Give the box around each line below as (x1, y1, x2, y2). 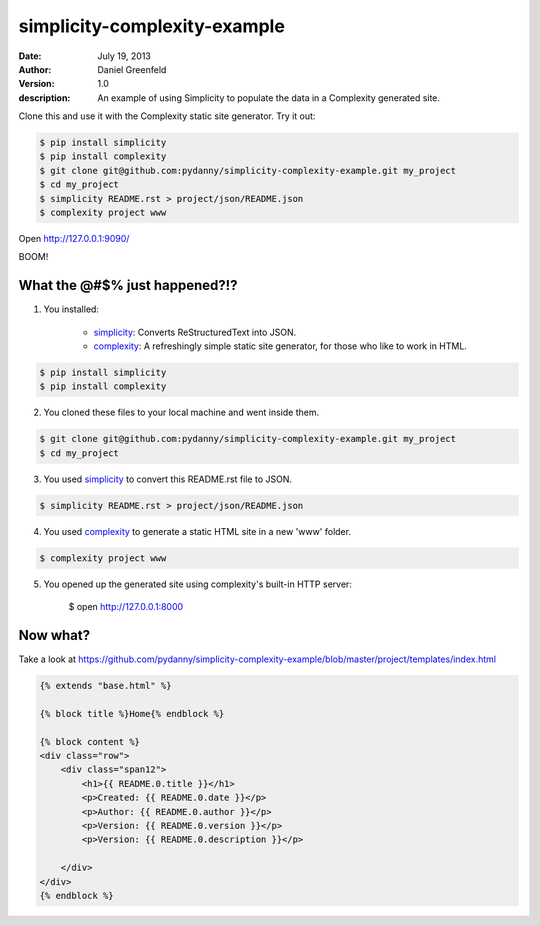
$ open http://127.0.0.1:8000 (68, 601, 184, 613)
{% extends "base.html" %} (39, 680, 172, 692)
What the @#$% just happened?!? (18, 277, 238, 294)
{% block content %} (39, 736, 140, 747)
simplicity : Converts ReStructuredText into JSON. (93, 326, 297, 338)
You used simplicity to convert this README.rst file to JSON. (43, 473, 292, 485)
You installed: (43, 303, 100, 315)
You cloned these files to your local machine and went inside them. (43, 406, 320, 419)
